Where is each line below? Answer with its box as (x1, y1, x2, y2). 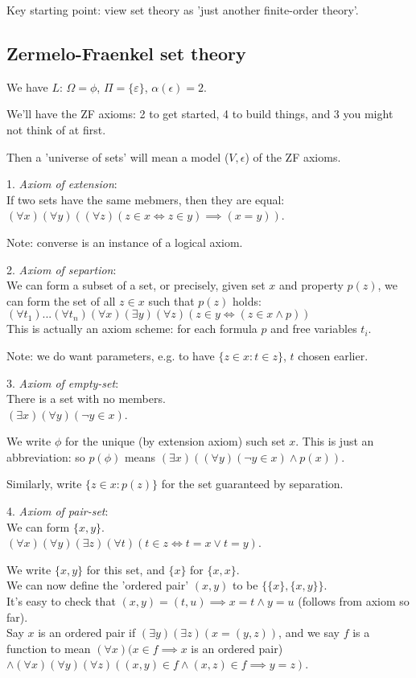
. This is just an (295, 433, 374, 450)
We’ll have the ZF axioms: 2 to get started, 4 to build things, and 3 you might (6, 105, 393, 122)
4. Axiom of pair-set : (6, 503, 109, 520)
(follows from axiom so (298, 593, 410, 610)
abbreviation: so (6, 448, 85, 465)
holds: (233, 292, 262, 309)
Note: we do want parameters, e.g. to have (6, 347, 215, 364)
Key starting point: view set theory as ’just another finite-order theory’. (6, 2, 359, 18)
